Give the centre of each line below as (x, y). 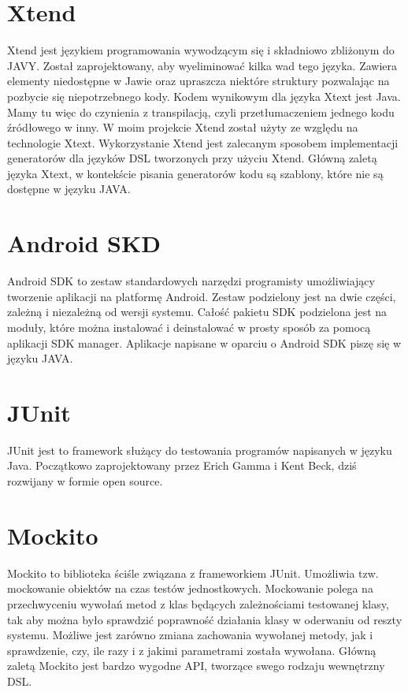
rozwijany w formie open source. (85, 481)
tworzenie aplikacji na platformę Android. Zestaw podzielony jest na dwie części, (202, 296)
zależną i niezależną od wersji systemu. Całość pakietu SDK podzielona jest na (197, 312)
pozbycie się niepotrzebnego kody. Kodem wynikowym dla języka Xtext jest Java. (204, 96)
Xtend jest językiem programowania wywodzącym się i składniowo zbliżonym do (201, 50)
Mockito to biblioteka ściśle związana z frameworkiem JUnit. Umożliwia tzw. (193, 573)
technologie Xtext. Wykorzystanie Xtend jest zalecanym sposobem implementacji (203, 142)
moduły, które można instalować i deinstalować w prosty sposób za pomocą (189, 327)
